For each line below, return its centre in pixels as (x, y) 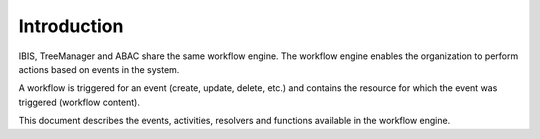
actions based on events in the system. (99, 69)
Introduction (71, 26)
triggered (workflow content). (79, 102)
